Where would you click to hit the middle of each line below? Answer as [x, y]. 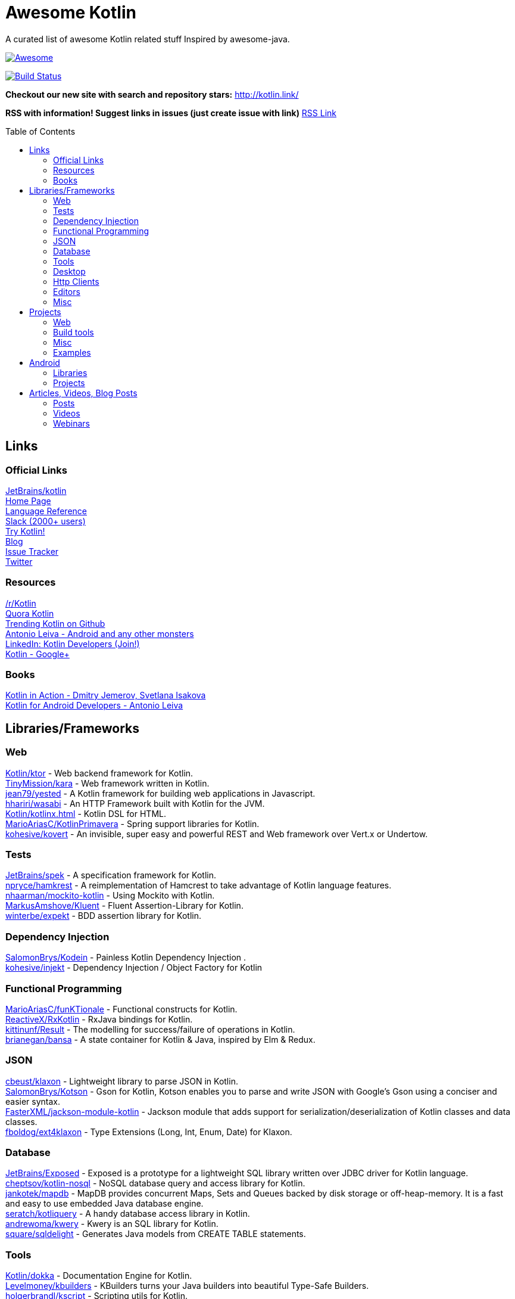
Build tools [74, 332]
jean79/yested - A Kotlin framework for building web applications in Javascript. [160, 793]
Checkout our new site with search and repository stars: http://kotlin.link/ [152, 94]
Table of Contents [40, 131]
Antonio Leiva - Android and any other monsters [100, 633]
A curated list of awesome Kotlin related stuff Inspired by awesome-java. [148, 39]
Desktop [69, 271]
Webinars [72, 423]
